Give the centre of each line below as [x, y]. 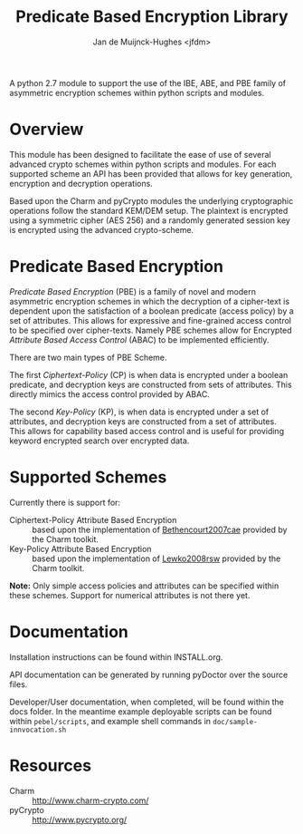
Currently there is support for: [65, 502]
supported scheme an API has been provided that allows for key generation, [151, 173]
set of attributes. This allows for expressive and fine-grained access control [151, 320]
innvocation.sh [38, 730]
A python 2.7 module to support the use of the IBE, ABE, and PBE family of [148, 82]
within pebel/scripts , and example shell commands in [110, 721]
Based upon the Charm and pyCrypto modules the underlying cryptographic [151, 200]
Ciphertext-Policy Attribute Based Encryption [93, 519]
